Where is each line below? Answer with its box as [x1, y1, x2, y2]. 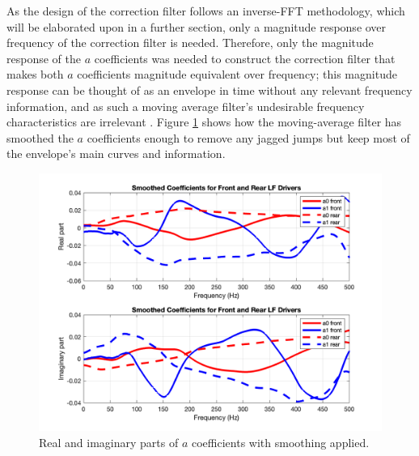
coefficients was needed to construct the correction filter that [94, 49, 396, 66]
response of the [6, 49, 81, 66]
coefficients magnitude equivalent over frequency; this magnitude [77, 66, 397, 83]
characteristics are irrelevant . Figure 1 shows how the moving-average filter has [6, 113, 402, 130]
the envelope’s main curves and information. [6, 145, 226, 162]
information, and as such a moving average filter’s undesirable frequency [6, 97, 365, 114]
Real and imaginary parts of [39, 433, 179, 450]
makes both [6, 66, 64, 83]
